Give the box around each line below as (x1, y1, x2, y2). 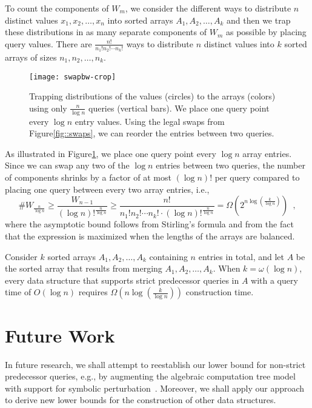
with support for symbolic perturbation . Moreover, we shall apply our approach (5, 381, 305, 394)
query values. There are (5, 37, 92, 50)
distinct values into (204, 37, 274, 50)
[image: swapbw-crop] (29, 72, 116, 81)
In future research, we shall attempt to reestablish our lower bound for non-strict (5, 358, 306, 370)
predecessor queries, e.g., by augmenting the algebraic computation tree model (5, 370, 296, 383)
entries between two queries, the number (156, 159, 305, 172)
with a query (251, 273, 298, 286)
